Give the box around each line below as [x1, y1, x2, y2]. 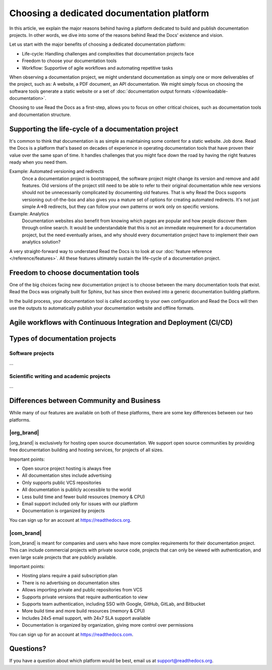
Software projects [9, 349, 54, 356]
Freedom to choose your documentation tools [22, 58, 117, 64]
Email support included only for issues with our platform [22, 501, 138, 507]
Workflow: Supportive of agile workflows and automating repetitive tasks [22, 65, 173, 71]
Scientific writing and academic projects [9, 373, 111, 380]
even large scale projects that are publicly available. [9, 554, 117, 560]
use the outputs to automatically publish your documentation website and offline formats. [9, 305, 195, 311]
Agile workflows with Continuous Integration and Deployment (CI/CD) [9, 318, 233, 327]
